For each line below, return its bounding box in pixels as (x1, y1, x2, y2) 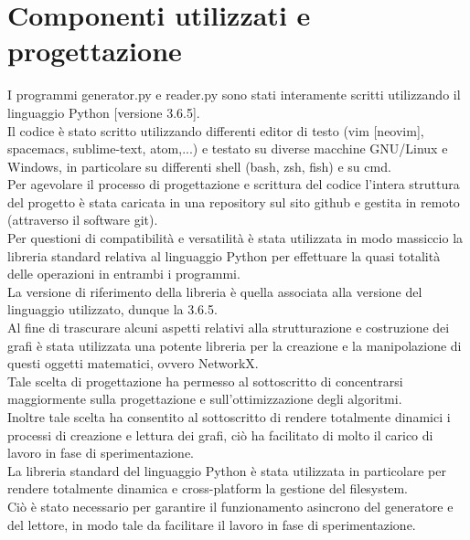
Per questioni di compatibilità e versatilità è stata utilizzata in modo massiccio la (7, 228, 464, 248)
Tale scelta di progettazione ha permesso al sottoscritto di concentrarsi (7, 371, 403, 390)
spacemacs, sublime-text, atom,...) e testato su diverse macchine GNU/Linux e (7, 139, 448, 158)
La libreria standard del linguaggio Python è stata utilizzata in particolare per (7, 461, 446, 480)
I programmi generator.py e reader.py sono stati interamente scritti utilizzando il (7, 85, 461, 104)
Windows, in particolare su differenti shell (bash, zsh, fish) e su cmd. (7, 156, 391, 175)
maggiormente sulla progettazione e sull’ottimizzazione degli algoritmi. (7, 389, 402, 408)
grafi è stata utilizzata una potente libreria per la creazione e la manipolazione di (7, 335, 462, 355)
